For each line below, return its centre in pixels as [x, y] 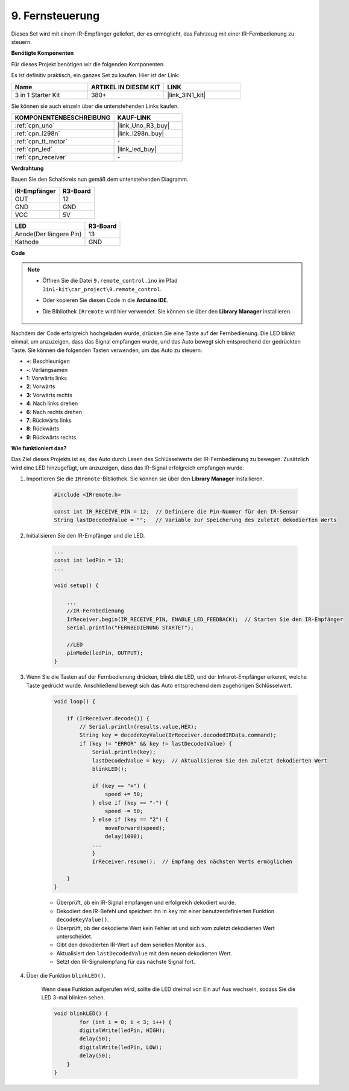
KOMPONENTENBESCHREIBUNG [63, 118]
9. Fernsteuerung [55, 16]
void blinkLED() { [81, 1014]
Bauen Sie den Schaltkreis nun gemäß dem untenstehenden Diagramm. [100, 179]
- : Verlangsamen [47, 369]
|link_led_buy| [137, 149]
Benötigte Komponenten [42, 53]
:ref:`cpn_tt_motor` [41, 141]
